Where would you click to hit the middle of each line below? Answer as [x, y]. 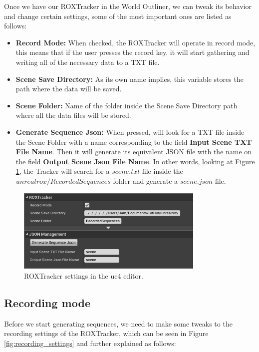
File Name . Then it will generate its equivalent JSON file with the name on [134, 152]
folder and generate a [145, 180]
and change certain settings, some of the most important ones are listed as [118, 16]
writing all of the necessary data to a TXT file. [88, 62]
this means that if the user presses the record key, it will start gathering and [132, 52]
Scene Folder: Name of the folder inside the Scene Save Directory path [127, 105]
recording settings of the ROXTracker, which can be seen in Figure [106, 333]
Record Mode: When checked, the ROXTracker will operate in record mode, [135, 42]
